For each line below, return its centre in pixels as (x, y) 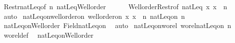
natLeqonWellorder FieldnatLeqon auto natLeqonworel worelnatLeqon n (117, 25)
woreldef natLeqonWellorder (48, 35)
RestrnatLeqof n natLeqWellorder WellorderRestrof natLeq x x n (115, 6)
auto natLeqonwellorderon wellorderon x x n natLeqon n (94, 16)
